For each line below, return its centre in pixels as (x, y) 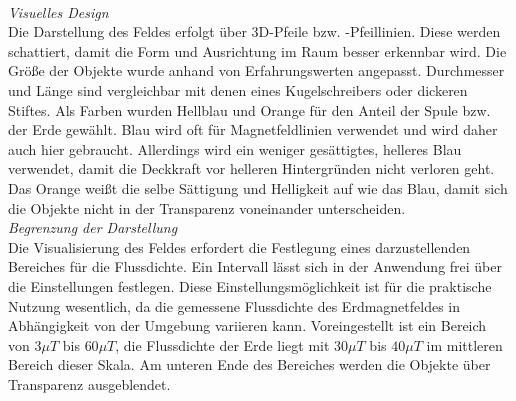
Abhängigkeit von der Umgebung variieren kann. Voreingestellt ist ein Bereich (247, 325)
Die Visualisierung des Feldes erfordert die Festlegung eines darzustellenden (239, 246)
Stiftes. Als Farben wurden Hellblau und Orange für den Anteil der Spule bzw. (249, 109)
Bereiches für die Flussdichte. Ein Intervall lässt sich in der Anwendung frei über (255, 266)
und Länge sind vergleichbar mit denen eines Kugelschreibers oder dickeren (238, 89)
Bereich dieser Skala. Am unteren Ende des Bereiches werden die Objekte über (249, 364)
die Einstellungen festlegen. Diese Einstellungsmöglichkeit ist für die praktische (250, 285)
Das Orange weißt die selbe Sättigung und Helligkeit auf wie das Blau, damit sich (258, 187)
